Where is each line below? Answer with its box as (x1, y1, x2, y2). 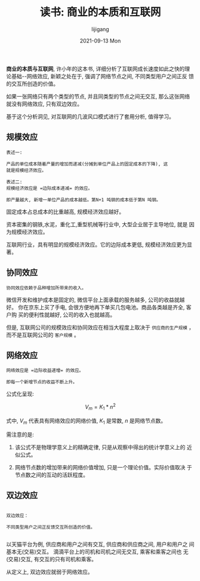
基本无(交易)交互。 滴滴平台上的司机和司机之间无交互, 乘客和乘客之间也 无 (6, 548, 189, 555)
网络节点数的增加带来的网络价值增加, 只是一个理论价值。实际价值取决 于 (14, 463, 192, 471)
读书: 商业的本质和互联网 (39, 5, 161, 19)
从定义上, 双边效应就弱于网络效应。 (6, 568, 93, 576)
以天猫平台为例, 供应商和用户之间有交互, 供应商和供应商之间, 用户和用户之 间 (6, 541, 195, 548)
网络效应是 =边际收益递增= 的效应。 (6, 368, 84, 374)
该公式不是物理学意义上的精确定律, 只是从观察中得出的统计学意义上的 (14, 443, 186, 451)
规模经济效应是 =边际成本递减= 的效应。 (6, 185, 93, 191)
